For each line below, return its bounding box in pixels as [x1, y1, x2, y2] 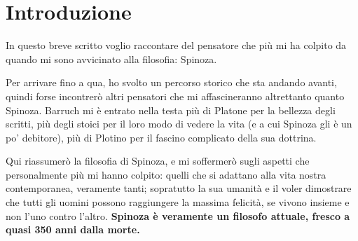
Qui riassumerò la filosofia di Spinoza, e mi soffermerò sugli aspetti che [6, 153, 310, 168]
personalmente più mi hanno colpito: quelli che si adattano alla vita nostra [6, 167, 326, 181]
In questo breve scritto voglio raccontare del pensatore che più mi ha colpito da [6, 38, 347, 53]
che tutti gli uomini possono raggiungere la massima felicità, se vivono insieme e [6, 195, 350, 209]
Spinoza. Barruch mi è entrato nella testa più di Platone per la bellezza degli [6, 102, 336, 117]
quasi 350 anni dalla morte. [6, 222, 140, 237]
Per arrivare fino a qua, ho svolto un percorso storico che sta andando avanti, [6, 75, 337, 90]
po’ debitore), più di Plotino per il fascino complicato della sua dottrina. [6, 130, 317, 144]
